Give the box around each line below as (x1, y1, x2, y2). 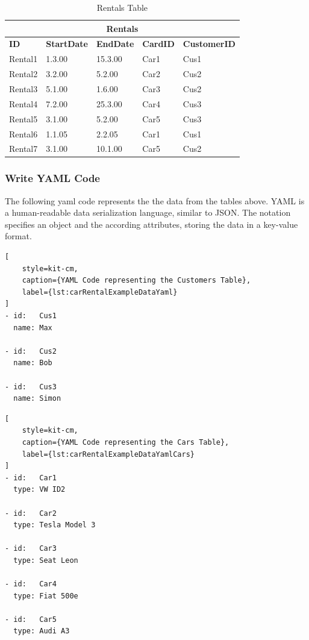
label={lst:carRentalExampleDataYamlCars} (22, 450, 195, 459)
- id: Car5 (5, 615, 57, 624)
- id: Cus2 (5, 347, 57, 356)
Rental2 (9, 67, 38, 80)
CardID (142, 37, 175, 50)
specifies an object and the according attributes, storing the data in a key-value (5, 218, 298, 230)
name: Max (13, 323, 52, 332)
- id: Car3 (5, 544, 57, 553)
